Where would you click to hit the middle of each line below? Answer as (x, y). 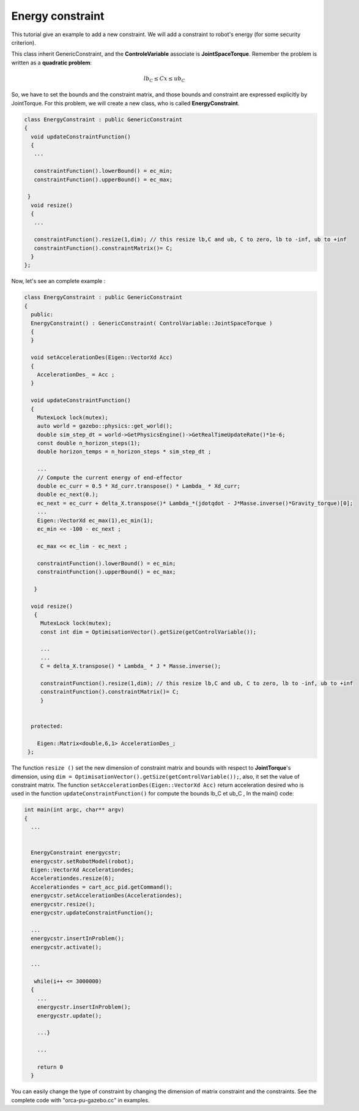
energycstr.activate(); (66, 947)
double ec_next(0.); (68, 495)
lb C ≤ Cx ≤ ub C (165, 79)
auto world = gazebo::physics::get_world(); (105, 426)
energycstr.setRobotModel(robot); (83, 861)
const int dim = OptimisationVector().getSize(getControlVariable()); (148, 632)
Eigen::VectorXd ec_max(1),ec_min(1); (95, 520)
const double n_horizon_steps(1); (89, 443)
